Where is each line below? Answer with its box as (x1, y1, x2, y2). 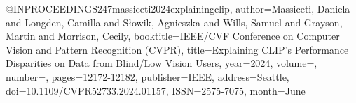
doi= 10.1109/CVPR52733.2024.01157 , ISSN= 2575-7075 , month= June (6, 83, 306, 97)
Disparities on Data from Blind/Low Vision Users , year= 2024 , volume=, (6, 56, 317, 70)
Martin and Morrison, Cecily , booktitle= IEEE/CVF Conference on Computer (6, 29, 340, 43)
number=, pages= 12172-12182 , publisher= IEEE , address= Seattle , (6, 69, 289, 84)
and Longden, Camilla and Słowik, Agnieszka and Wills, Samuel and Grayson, (6, 15, 343, 29)
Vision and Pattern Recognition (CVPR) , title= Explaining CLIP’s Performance (6, 42, 349, 56)
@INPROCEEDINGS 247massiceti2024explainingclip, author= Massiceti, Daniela (6, 1, 350, 15)
